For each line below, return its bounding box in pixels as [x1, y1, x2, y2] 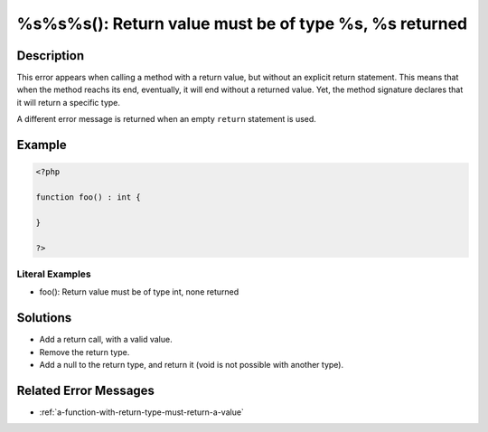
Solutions [16, 310, 72, 325]
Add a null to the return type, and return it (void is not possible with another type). [39, 360, 343, 370]
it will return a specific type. [16, 97, 121, 108]
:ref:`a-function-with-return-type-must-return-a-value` [39, 407, 244, 418]
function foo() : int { [35, 193, 142, 202]
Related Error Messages [16, 382, 155, 398]
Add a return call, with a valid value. [39, 334, 173, 345]
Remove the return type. [39, 346, 130, 357]
